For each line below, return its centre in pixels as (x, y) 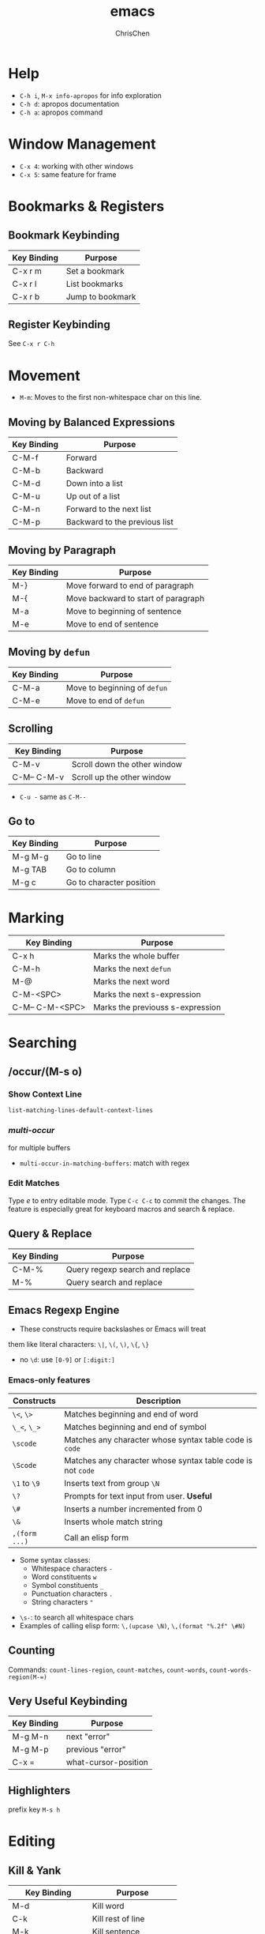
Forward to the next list (108, 510)
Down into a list (95, 483)
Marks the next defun (132, 969)
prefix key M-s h (34, 1810)
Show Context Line (45, 1094)
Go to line (84, 857)
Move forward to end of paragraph (130, 585)
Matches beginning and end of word (131, 1414)
